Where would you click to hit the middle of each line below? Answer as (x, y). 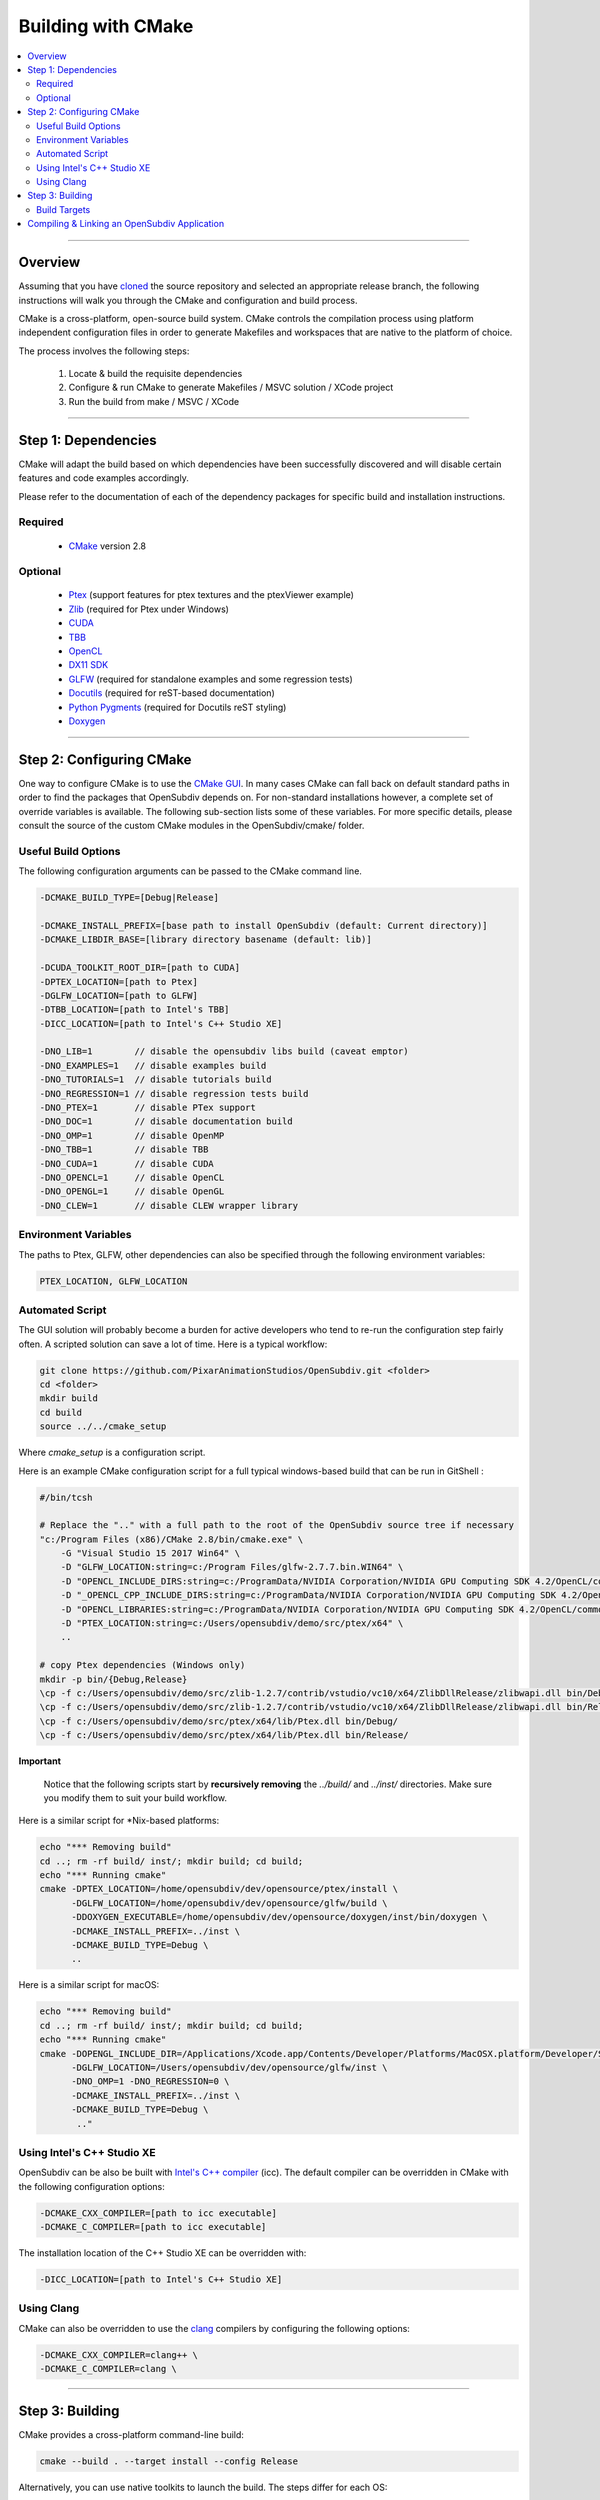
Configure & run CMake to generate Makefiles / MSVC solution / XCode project (231, 387)
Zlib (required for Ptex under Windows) (149, 609)
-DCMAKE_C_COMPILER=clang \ (108, 2369)
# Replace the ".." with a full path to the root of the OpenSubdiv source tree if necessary (277, 1525)
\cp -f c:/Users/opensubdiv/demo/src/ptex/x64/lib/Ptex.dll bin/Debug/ (219, 1721)
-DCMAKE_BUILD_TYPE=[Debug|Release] (129, 898)
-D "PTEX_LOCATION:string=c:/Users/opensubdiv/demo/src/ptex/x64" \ (232, 1623)
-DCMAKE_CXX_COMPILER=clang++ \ (119, 2354)
